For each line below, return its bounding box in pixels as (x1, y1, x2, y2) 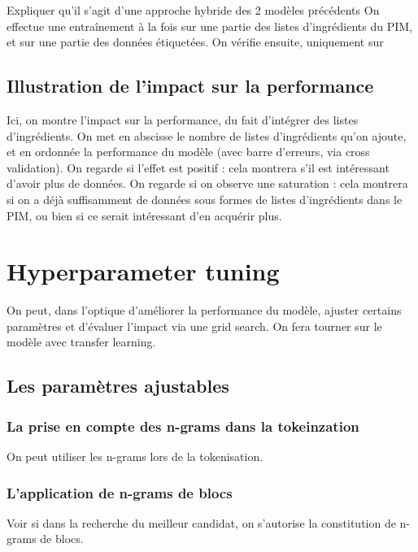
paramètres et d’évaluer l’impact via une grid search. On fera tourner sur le (7, 317, 382, 334)
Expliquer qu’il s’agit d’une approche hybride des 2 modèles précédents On (7, 2, 380, 18)
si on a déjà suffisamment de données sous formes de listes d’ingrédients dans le (7, 190, 403, 207)
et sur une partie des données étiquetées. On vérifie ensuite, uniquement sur (7, 33, 384, 50)
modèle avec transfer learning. (7, 333, 156, 350)
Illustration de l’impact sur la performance (7, 73, 374, 98)
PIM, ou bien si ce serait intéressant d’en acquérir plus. (7, 206, 282, 224)
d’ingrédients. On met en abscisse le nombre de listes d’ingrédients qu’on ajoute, (7, 127, 407, 144)
